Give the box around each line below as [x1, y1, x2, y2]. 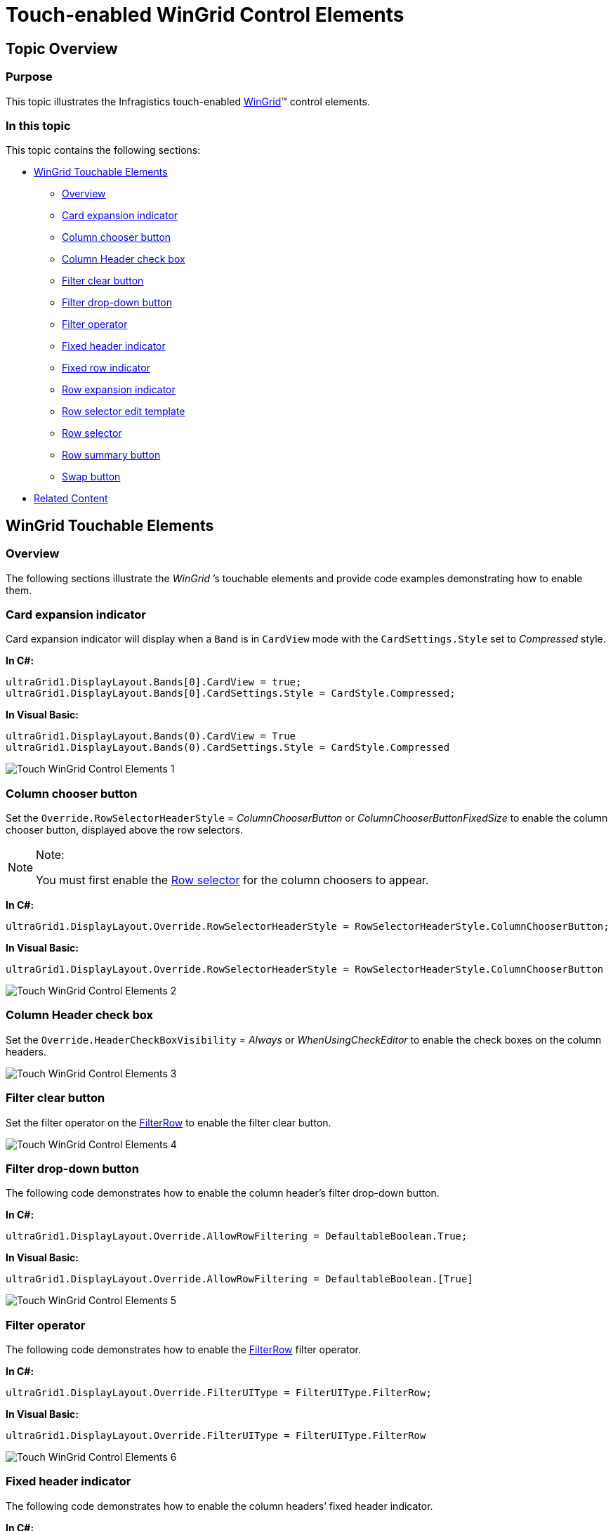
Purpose [6, 70, 53, 84]
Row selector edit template [62, 405, 185, 418]
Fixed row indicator [62, 362, 150, 374]
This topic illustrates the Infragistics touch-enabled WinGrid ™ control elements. [6, 95, 371, 107]
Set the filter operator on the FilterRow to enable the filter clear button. [6, 1116, 331, 1129]
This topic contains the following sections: [6, 144, 201, 157]
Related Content [34, 492, 108, 505]
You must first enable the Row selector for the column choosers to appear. [36, 873, 429, 888]
